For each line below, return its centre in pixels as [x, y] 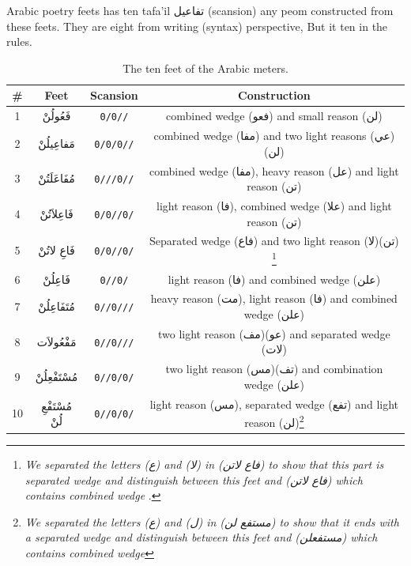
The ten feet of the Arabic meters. [205, 68]
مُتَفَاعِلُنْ [57, 306]
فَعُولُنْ [57, 116]
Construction [274, 95]
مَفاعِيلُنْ [57, 143]
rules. [19, 42]
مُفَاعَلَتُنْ [57, 178]
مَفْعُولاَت [57, 341]
